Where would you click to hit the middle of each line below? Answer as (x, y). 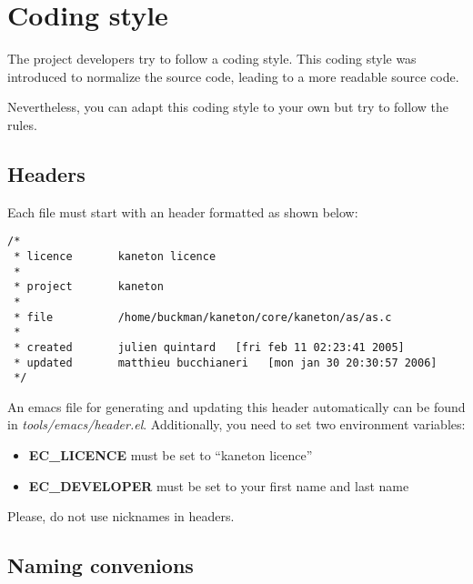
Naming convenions (101, 565)
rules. (22, 124)
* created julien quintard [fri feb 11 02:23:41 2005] (209, 347)
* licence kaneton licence (115, 256)
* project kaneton (89, 287)
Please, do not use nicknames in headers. (121, 516)
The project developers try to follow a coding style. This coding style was (212, 59)
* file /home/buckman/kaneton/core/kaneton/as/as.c (203, 317)
